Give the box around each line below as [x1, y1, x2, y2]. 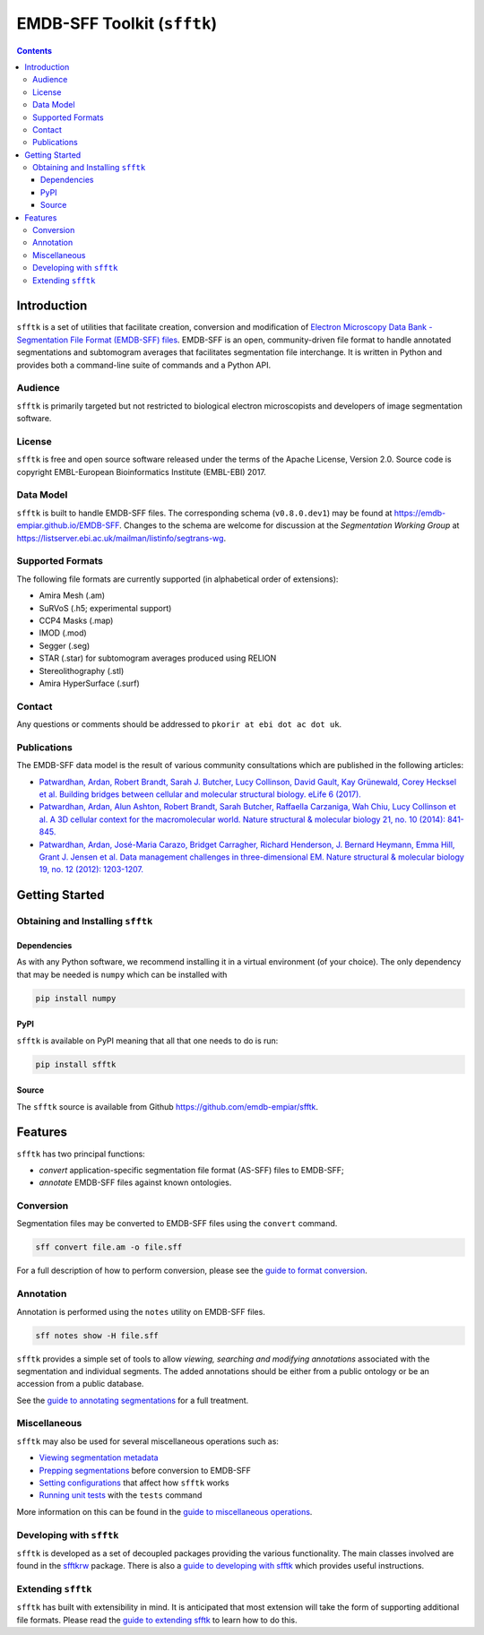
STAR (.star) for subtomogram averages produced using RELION [39, 653, 277, 663]
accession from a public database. [16, 1379, 144, 1389]
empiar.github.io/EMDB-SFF [16, 520, 120, 531]
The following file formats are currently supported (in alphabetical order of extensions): [16, 574, 339, 584]
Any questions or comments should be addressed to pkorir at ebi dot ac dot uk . [16, 719, 342, 730]
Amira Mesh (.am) [39, 590, 106, 601]
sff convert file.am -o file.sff [35, 1242, 183, 1252]
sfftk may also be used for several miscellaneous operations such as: [16, 1435, 280, 1447]
